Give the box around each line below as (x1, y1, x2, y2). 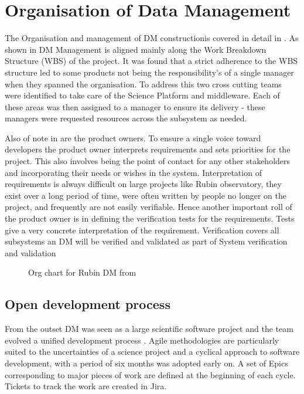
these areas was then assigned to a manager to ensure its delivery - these (5, 100, 265, 113)
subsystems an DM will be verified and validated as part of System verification (5, 235, 288, 247)
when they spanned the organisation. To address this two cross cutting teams (5, 77, 282, 90)
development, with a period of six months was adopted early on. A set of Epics (5, 356, 288, 369)
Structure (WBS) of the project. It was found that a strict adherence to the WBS (5, 55, 298, 67)
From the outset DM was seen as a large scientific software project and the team (5, 322, 293, 335)
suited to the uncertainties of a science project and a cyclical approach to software (5, 345, 300, 358)
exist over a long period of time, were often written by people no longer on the (5, 189, 286, 201)
